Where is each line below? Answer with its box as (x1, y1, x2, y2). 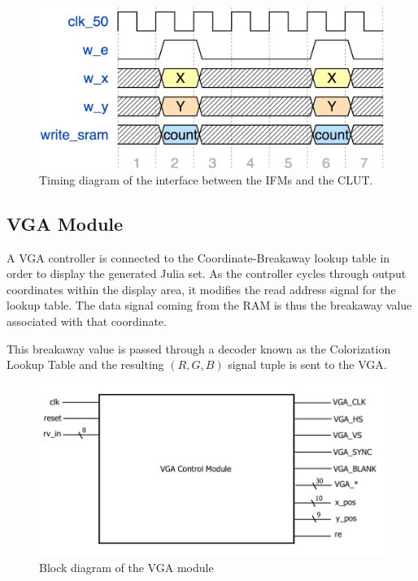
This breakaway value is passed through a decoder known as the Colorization (7, 340, 391, 357)
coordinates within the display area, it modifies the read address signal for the (7, 280, 396, 297)
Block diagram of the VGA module (39, 559, 214, 576)
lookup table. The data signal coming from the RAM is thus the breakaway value (7, 297, 412, 314)
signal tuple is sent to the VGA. (228, 356, 387, 373)
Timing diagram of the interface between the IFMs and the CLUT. (39, 171, 373, 188)
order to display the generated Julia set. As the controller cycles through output (7, 265, 407, 282)
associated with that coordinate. (7, 312, 167, 329)
